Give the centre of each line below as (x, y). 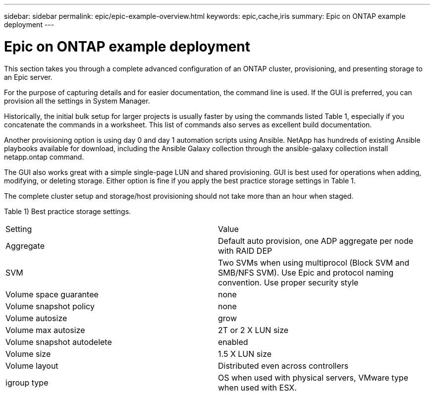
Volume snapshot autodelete (59, 342)
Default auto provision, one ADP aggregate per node (316, 241)
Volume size (28, 354)
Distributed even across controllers (283, 366)
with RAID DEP (245, 251)
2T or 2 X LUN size (253, 330)
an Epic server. (28, 77)
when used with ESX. (257, 387)
